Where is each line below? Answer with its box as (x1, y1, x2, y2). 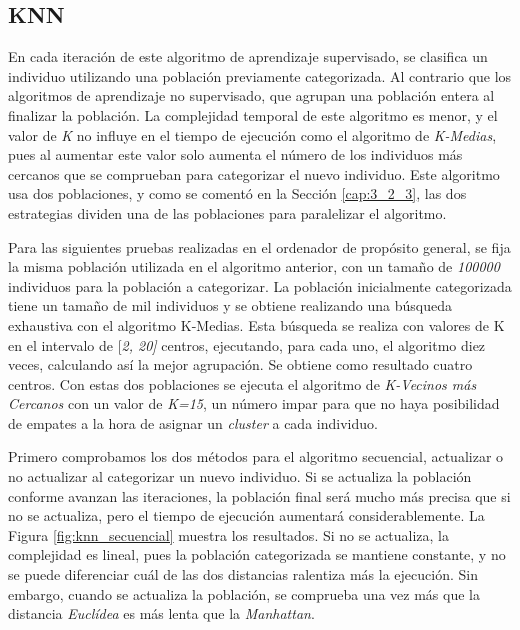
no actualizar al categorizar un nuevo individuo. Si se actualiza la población (8, 466, 472, 487)
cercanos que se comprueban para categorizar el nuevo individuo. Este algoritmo (8, 163, 500, 184)
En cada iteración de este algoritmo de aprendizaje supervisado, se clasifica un (8, 46, 488, 67)
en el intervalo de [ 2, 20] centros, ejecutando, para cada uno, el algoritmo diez (8, 334, 486, 355)
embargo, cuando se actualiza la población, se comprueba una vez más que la (8, 583, 480, 604)
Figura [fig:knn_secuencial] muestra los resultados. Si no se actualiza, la (8, 524, 450, 545)
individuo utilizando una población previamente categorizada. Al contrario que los (8, 65, 512, 86)
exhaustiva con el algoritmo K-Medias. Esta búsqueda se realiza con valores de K (8, 314, 505, 335)
